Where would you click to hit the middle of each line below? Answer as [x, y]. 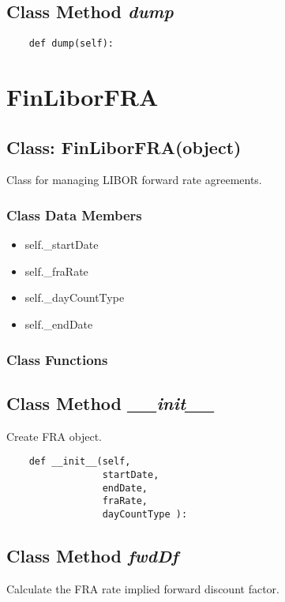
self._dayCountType [75, 297]
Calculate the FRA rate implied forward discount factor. [143, 588]
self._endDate [59, 324]
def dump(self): [71, 44]
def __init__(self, [80, 462]
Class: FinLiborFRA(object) [124, 147]
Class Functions [57, 359]
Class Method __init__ [111, 403]
